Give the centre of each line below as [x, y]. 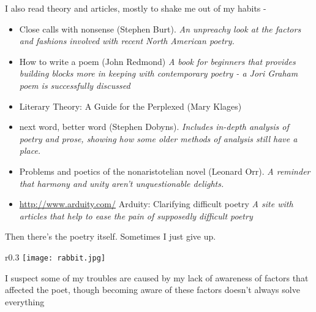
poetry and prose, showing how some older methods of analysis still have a [158, 138]
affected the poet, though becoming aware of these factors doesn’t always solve [152, 290]
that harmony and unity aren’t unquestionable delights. [122, 183]
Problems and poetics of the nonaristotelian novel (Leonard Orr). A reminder [165, 171]
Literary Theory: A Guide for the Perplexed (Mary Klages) [130, 106]
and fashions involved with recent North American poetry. [127, 41]
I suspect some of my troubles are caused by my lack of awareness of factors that [157, 277]
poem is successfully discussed [75, 85]
